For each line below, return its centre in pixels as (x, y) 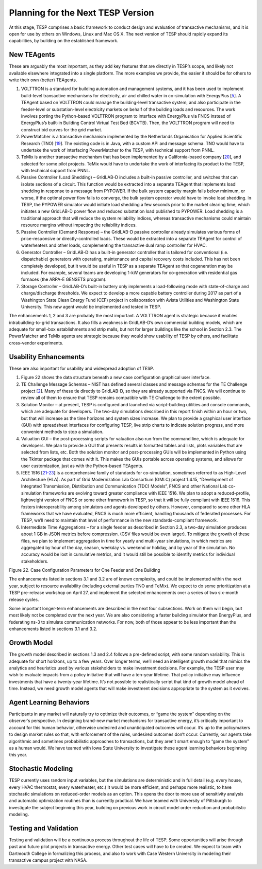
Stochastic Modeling (41, 769)
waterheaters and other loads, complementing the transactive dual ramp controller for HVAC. (114, 245)
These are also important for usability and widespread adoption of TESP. (82, 368)
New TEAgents (32, 55)
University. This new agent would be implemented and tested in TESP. (91, 307)
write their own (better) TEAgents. (43, 80)
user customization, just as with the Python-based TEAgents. (82, 466)
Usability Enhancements (47, 357)
